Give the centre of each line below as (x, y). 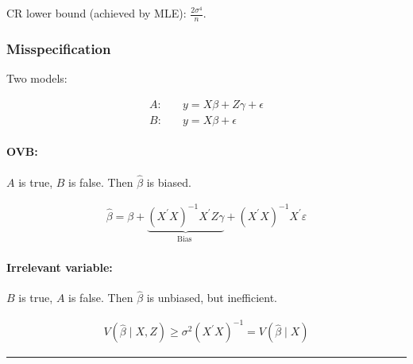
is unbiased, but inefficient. (212, 298)
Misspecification (59, 48)
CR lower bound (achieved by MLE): (96, 13)
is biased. (169, 182)
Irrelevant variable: (60, 267)
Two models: (37, 78)
